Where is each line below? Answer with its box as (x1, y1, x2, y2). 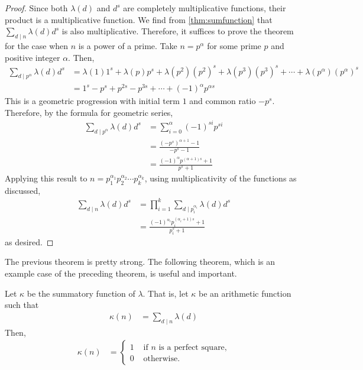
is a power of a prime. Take (78, 39, 177, 51)
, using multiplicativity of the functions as (144, 172, 297, 184)
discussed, (5, 184, 41, 196)
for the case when (5, 39, 69, 51)
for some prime (207, 39, 261, 51)
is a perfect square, (158, 343, 227, 352)
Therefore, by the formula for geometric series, (5, 106, 173, 118)
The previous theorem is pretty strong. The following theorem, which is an (5, 255, 276, 268)
